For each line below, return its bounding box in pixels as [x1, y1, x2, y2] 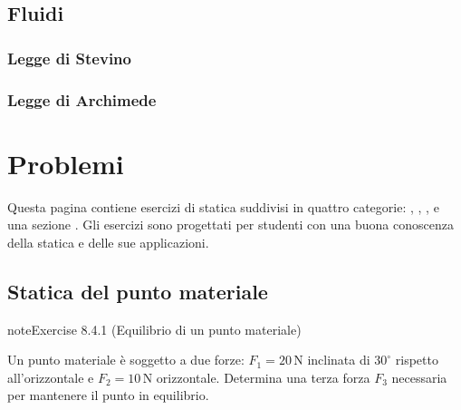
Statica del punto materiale [7, 277, 268, 305]
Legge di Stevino [7, 46, 131, 69]
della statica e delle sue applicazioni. [7, 232, 209, 251]
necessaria [391, 367, 447, 386]
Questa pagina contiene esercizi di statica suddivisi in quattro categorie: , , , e [7, 197, 439, 216]
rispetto [395, 350, 438, 369]
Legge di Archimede [7, 88, 157, 111]
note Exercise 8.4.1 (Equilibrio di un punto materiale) [7, 319, 302, 338]
